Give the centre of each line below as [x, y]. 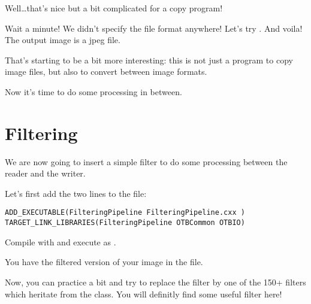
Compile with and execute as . [61, 241]
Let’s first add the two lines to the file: [76, 193]
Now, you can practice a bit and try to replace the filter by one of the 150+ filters [155, 282]
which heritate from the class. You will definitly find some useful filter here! [144, 294]
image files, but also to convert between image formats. [106, 72]
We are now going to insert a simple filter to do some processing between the [146, 161]
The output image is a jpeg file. [63, 40]
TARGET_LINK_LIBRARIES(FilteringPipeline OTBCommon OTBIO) [125, 223]
